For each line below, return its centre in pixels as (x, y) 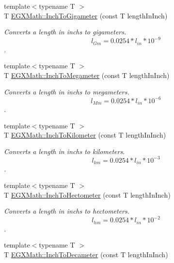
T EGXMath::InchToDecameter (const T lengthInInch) (86, 254)
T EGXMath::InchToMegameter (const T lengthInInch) (87, 75)
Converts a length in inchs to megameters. (67, 91)
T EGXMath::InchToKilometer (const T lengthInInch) (85, 135)
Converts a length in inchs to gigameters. (65, 32)
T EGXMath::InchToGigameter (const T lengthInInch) (86, 15)
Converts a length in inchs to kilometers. (64, 151)
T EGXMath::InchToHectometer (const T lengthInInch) (87, 194)
